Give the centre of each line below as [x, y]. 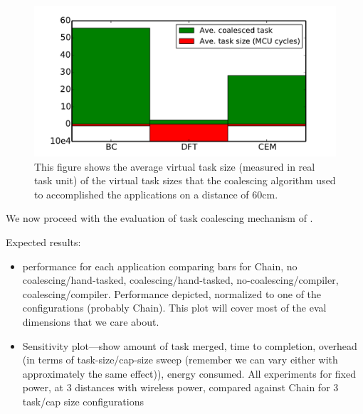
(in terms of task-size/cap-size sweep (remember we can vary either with [180, 360]
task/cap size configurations [83, 401]
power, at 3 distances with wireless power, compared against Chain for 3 [180, 387]
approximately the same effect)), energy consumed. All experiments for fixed [189, 373]
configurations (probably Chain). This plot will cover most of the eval [174, 308]
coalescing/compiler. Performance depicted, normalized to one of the [172, 293]
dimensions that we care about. [91, 321]
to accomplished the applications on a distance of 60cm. [156, 194]
